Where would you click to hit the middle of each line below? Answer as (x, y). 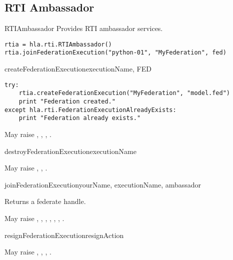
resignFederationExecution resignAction (64, 235)
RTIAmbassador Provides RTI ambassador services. (84, 28)
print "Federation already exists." (80, 118)
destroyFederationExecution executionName (70, 151)
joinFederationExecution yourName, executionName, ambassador (103, 184)
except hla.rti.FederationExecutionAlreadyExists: (90, 110)
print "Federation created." (67, 102)
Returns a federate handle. (45, 201)
